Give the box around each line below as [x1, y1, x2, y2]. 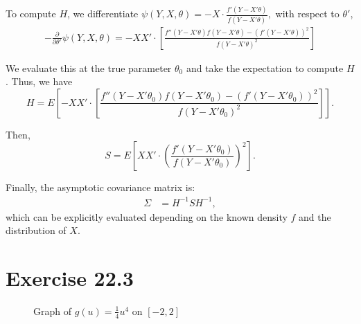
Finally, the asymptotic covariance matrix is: [6, 180, 195, 195]
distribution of [6, 223, 67, 237]
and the [299, 209, 331, 224]
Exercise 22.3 [6, 263, 134, 291]
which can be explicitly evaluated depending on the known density [6, 209, 288, 224]
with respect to [275, 6, 340, 21]
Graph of [33, 303, 71, 318]
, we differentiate [67, 6, 139, 21]
